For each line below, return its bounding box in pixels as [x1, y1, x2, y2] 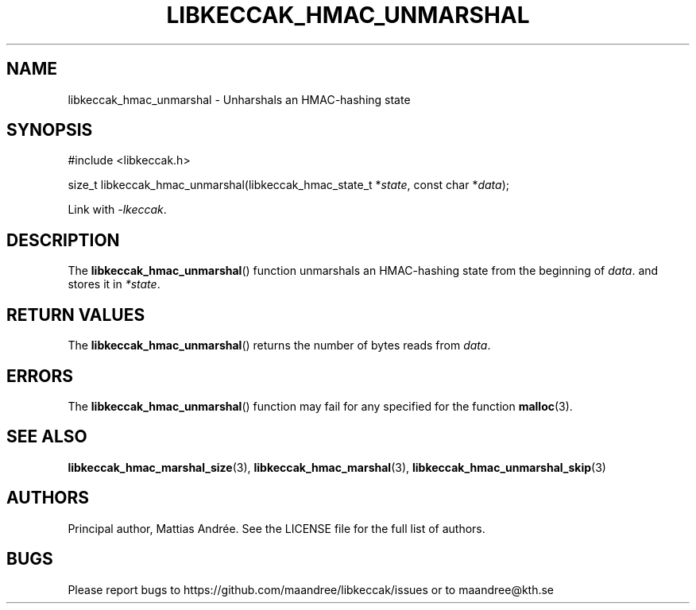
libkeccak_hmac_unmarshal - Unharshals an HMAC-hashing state [68, 92, 411, 106]
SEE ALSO [6, 427, 87, 447]
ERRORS [6, 365, 74, 386]
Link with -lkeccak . [68, 203, 167, 217]
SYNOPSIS [6, 120, 93, 141]
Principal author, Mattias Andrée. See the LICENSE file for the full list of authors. [68, 521, 485, 535]
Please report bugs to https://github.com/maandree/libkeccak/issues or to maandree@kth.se [68, 582, 555, 596]
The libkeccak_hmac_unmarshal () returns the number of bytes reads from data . [68, 338, 491, 353]
